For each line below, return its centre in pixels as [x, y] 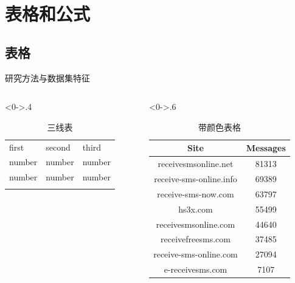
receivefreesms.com [196, 239]
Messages [266, 148]
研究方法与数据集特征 [47, 77]
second [58, 147]
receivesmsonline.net [196, 164]
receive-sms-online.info [196, 179]
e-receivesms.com [196, 269]
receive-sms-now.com [196, 193]
